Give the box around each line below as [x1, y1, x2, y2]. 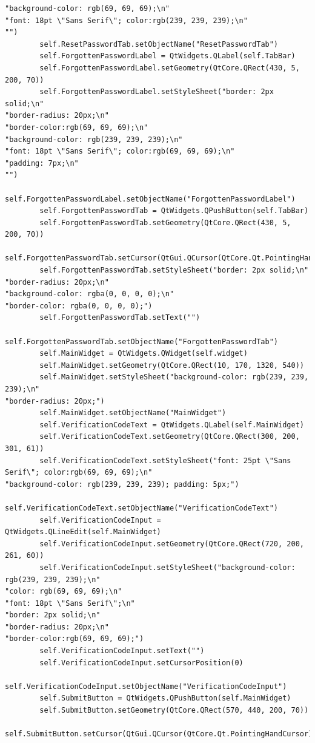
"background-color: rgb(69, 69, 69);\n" [5, 4, 170, 13]
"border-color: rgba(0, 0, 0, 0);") [5, 301, 153, 310]
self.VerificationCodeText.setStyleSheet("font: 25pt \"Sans [39, 456, 291, 465]
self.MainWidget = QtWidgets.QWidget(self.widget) [39, 349, 248, 358]
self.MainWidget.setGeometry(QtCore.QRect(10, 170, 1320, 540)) [39, 361, 304, 370]
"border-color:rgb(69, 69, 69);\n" [5, 123, 148, 132]
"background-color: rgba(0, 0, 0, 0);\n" [5, 290, 174, 299]
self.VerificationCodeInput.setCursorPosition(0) [39, 658, 244, 667]
